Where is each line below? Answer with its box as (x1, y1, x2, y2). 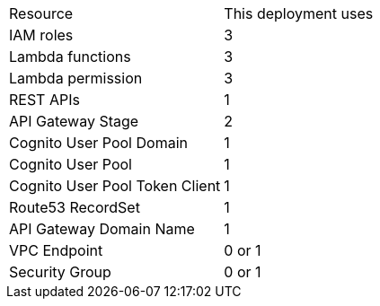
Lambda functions (9, 48, 131, 66)
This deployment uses (224, 4, 374, 22)
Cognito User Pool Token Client (9, 177, 221, 195)
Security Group (9, 263, 111, 281)
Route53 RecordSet (9, 198, 140, 216)
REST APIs (9, 91, 80, 109)
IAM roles (9, 26, 74, 44)
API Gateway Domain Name (9, 220, 195, 238)
